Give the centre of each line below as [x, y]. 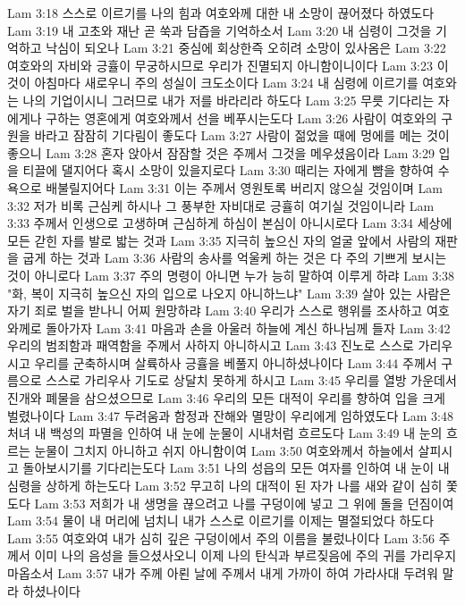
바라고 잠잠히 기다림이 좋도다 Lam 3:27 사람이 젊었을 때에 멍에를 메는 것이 [242, 135]
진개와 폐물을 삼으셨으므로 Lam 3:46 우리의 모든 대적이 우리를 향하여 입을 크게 [226, 398]
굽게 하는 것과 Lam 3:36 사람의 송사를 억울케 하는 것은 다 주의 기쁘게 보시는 [235, 258]
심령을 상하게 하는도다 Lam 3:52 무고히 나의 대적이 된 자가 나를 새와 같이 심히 [225, 486]
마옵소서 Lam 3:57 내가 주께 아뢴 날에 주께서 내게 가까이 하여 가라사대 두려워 [223, 573]
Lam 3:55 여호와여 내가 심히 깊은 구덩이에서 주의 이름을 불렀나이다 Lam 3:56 [221, 538]
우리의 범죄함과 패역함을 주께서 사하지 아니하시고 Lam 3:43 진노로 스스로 [211, 345]
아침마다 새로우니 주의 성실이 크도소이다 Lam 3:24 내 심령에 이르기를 [226, 83]
